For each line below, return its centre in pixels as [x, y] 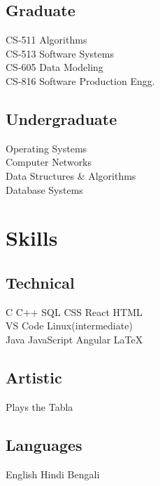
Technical [40, 282]
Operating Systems [46, 148]
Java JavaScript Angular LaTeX [74, 339]
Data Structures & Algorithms [71, 175]
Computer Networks [49, 162]
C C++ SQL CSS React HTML [74, 311]
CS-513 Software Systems [60, 53]
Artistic [34, 377]
